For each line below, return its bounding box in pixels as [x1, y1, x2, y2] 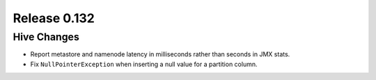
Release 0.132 [13, 10, 95, 26]
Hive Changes [13, 31, 79, 43]
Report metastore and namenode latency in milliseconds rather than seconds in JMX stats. [30, 50, 290, 58]
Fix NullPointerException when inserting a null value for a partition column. [30, 60, 258, 68]
